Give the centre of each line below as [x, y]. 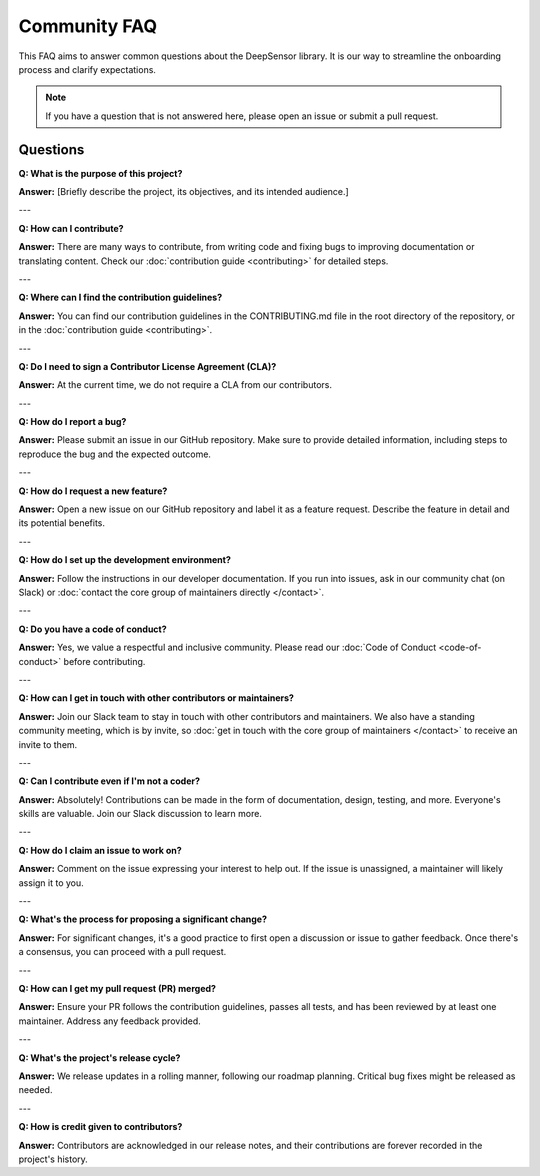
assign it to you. [51, 882]
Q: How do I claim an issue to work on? [100, 850]
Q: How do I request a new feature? [93, 491]
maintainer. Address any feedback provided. [110, 1021]
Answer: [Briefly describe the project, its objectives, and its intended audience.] [183, 192]
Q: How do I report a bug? [72, 422]
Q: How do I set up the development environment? [125, 560]
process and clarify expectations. [87, 69]
